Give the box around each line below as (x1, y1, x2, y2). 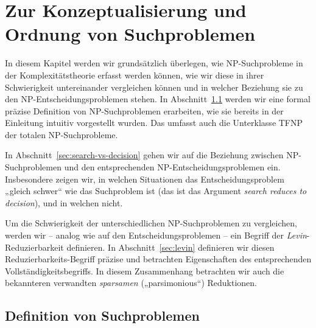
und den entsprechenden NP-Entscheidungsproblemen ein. (64, 161, 281, 173)
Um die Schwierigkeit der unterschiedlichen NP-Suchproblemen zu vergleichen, (5, 217, 297, 229)
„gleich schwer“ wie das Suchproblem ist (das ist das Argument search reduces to (5, 184, 307, 197)
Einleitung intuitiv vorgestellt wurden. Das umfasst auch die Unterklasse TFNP (5, 116, 303, 129)
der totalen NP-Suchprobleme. (5, 128, 118, 141)
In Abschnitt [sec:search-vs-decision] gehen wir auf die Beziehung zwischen (5, 148, 284, 161)
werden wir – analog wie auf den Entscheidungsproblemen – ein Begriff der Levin (5, 229, 307, 242)
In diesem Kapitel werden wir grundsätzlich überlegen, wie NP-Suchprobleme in (5, 57, 303, 69)
